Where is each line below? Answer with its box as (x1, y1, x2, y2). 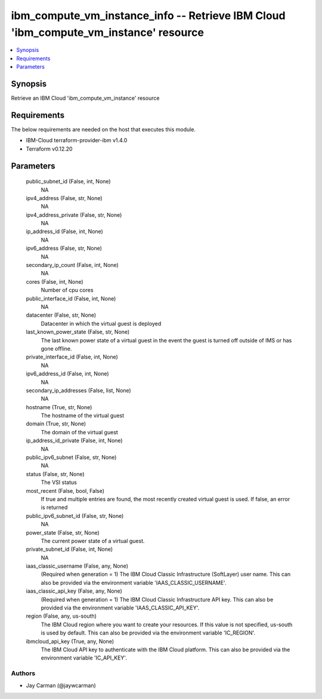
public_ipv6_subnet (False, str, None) (26, 454, 117, 461)
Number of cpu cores (41, 287, 94, 294)
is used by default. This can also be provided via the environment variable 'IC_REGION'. (41, 629, 256, 636)
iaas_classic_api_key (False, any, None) (26, 587, 122, 594)
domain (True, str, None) (26, 420, 86, 427)
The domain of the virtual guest (41, 428, 119, 436)
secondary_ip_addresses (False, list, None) (26, 387, 131, 394)
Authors (11, 669, 36, 677)
